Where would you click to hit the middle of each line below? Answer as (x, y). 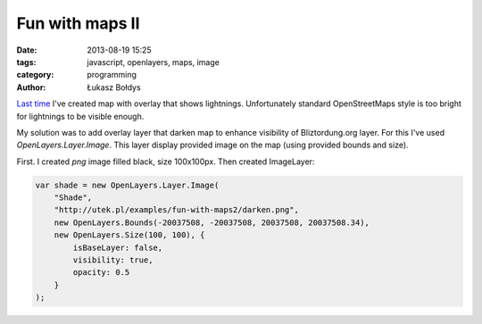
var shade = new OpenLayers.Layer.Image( (127, 185)
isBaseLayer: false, (118, 247)
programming (112, 75)
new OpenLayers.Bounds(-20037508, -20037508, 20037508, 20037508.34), (212, 222)
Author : (31, 87)
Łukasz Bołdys (114, 87)
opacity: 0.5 (101, 273)
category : (35, 75)
